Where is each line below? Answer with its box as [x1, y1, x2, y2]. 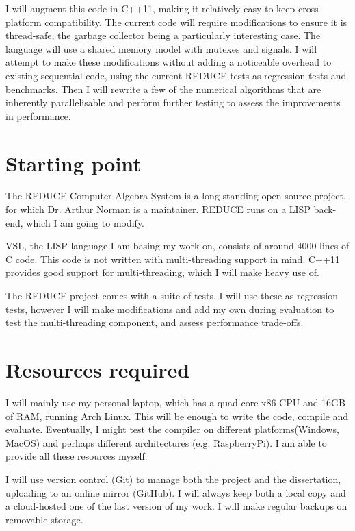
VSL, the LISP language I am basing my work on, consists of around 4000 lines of [5, 238, 350, 253]
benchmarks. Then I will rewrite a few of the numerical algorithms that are [5, 82, 321, 96]
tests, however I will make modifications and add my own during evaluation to [5, 301, 334, 316]
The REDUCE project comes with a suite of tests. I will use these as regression [5, 288, 339, 303]
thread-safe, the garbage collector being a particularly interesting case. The [5, 28, 321, 42]
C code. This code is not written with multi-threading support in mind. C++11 [5, 251, 340, 266]
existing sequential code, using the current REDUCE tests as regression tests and [5, 68, 347, 82]
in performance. [5, 108, 71, 123]
